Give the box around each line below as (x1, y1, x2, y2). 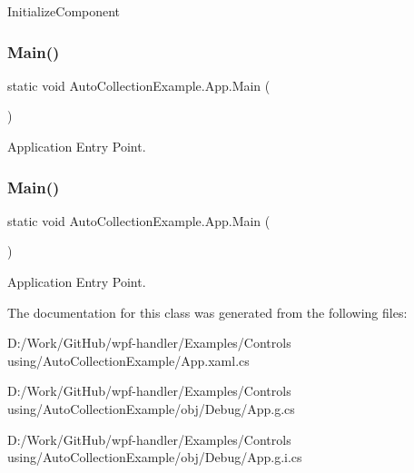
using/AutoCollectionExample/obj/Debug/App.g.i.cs (7, 448, 302, 467)
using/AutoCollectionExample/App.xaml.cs (7, 350, 250, 370)
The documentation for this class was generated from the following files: (7, 302, 408, 321)
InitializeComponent (7, 2, 121, 20)
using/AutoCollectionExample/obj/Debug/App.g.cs (7, 399, 295, 418)
